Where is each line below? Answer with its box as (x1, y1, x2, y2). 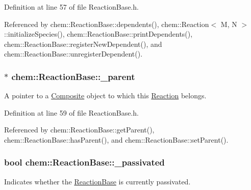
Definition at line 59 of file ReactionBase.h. (4, 107, 139, 118)
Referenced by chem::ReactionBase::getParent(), (4, 124, 155, 135)
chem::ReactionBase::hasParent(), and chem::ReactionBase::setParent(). (4, 134, 229, 145)
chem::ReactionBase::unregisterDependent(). (4, 48, 143, 59)
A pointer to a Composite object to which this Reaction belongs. (4, 90, 207, 101)
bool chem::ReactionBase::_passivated (4, 156, 165, 169)
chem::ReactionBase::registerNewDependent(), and (4, 38, 162, 49)
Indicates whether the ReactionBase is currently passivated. (4, 176, 191, 186)
